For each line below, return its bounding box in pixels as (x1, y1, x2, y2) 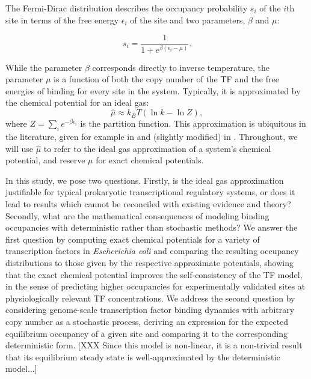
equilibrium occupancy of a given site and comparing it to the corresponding (5, 327, 288, 339)
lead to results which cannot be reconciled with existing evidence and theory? (5, 198, 291, 210)
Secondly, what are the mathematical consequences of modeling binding (5, 209, 269, 222)
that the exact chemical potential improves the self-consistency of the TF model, (5, 268, 303, 280)
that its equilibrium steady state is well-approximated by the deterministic (5, 350, 280, 363)
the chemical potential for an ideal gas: (5, 96, 149, 109)
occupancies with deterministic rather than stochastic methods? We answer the (5, 221, 298, 234)
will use (5, 142, 33, 154)
